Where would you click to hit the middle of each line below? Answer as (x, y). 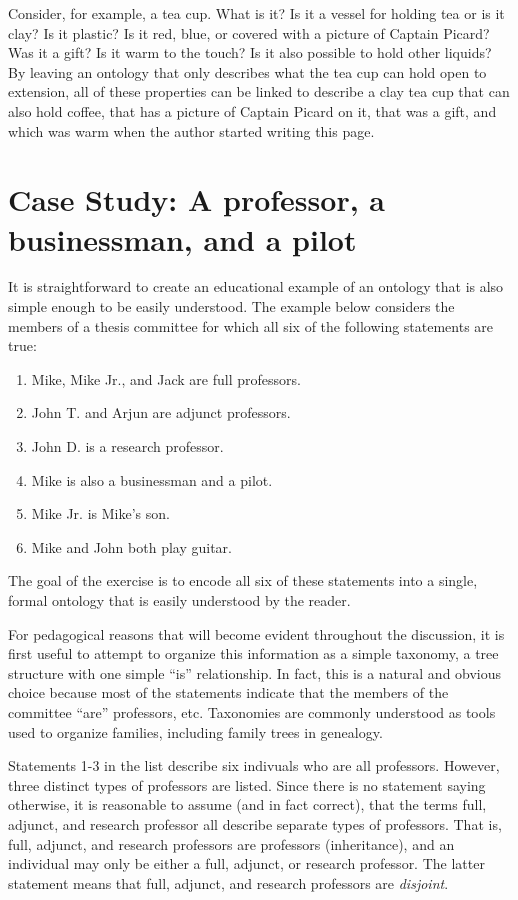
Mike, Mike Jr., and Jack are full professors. (166, 378)
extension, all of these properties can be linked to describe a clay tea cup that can (259, 91)
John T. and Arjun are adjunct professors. (161, 412)
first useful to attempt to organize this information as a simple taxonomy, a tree (253, 653)
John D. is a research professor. (127, 446)
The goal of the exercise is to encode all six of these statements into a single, (243, 580)
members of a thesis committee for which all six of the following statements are (251, 325)
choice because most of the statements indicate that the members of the (228, 692)
